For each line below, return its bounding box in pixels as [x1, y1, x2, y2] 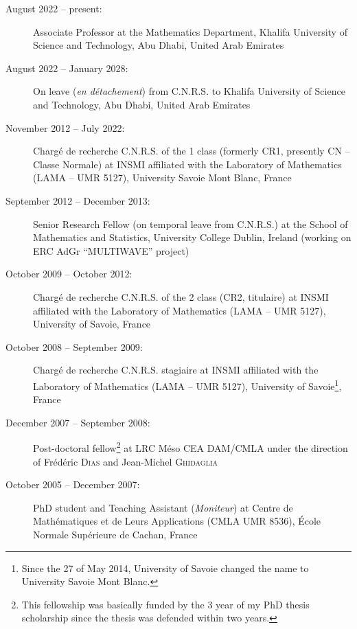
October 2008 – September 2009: [5, 339, 143, 354]
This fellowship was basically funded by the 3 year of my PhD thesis [21, 597, 310, 611]
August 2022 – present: [5, 1, 102, 15]
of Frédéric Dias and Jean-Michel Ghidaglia [33, 454, 218, 468]
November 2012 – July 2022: [5, 120, 125, 135]
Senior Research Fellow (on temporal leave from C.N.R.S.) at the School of [33, 216, 348, 231]
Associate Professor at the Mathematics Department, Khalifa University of [33, 24, 347, 38]
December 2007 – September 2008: [5, 415, 150, 429]
